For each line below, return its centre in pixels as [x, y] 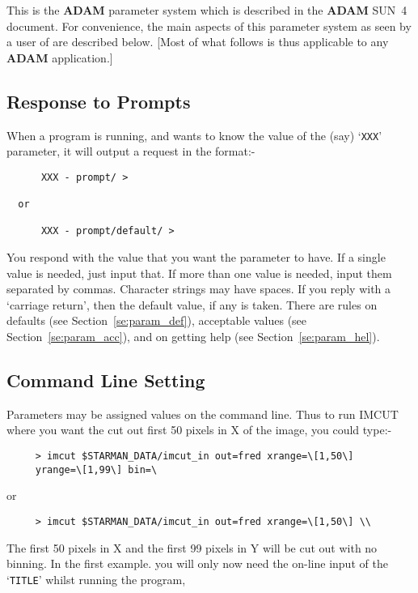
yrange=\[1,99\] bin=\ [96, 469]
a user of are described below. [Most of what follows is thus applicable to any [198, 42]
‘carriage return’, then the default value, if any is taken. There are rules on [192, 304]
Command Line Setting [106, 380]
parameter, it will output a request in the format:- [131, 151]
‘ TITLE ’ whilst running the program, [96, 579]
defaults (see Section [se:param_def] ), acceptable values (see [157, 320]
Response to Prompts [99, 101]
